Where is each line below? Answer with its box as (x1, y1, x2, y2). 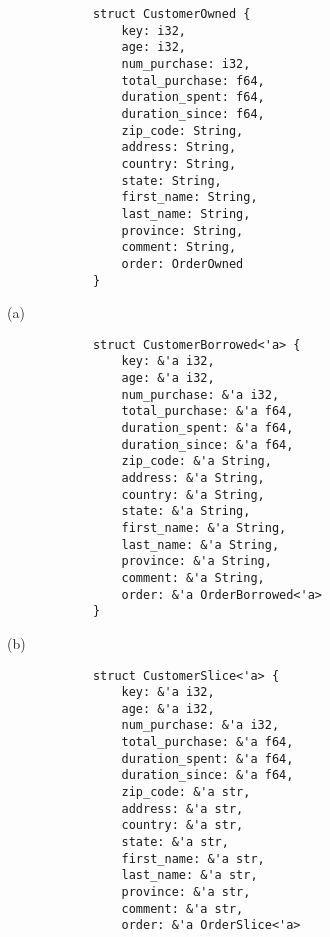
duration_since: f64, (121, 106, 265, 121)
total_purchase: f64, (121, 73, 265, 88)
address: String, (121, 140, 237, 155)
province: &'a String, (121, 554, 272, 569)
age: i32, (121, 40, 186, 55)
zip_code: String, (121, 123, 244, 138)
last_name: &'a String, (121, 537, 280, 552)
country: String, (121, 156, 237, 171)
